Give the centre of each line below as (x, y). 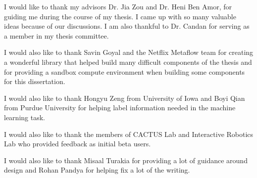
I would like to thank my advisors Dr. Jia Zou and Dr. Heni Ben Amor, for (118, 6)
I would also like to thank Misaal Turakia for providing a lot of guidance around (126, 160)
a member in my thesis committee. (56, 35)
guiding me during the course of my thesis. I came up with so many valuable (120, 16)
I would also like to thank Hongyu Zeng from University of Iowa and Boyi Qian (125, 98)
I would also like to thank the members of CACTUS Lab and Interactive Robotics (129, 134)
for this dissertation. (35, 81)
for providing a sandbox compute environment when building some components (125, 71)
